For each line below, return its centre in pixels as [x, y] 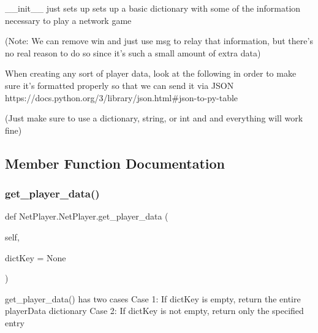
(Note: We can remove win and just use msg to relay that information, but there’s [159, 41]
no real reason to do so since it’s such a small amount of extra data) [133, 52]
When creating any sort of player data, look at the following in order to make [151, 73]
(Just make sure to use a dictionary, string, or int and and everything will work [154, 118]
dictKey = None [36, 257]
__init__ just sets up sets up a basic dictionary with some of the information [153, 8]
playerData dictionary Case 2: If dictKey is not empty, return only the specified [154, 311]
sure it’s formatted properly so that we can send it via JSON [119, 85]
